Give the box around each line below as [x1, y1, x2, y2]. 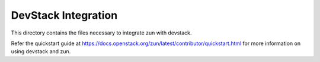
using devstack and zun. [11, 48, 71, 55]
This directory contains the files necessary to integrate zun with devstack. [11, 29, 192, 36]
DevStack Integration [11, 9, 118, 22]
